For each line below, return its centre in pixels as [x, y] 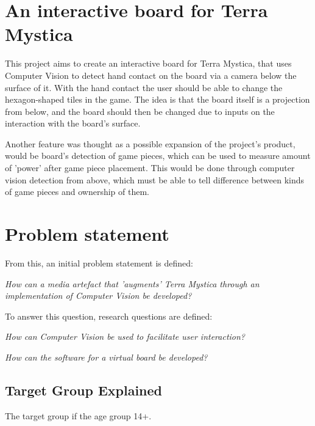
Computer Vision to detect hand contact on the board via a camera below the [151, 75]
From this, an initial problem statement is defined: [99, 263]
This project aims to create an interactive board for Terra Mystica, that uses [148, 63]
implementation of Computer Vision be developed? [98, 296]
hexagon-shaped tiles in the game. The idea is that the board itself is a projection [157, 99]
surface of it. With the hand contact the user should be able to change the [144, 87]
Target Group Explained [84, 390]
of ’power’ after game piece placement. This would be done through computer [150, 168]
